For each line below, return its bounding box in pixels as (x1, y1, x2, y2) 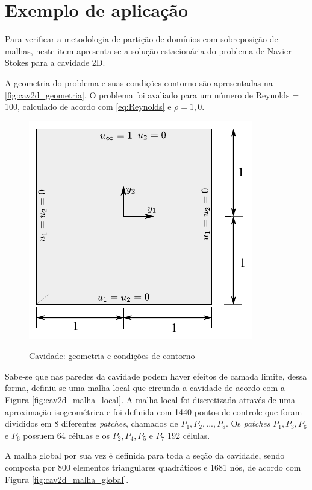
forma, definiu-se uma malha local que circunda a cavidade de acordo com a (5, 381, 285, 394)
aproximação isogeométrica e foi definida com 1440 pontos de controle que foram (5, 405, 302, 418)
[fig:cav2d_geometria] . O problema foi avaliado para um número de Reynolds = (5, 88, 299, 101)
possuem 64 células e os (23, 428, 110, 441)
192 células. (167, 428, 210, 441)
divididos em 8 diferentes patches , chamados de (5, 417, 178, 430)
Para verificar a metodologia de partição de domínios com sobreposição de (5, 33, 278, 45)
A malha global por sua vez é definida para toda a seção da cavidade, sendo (5, 449, 285, 462)
